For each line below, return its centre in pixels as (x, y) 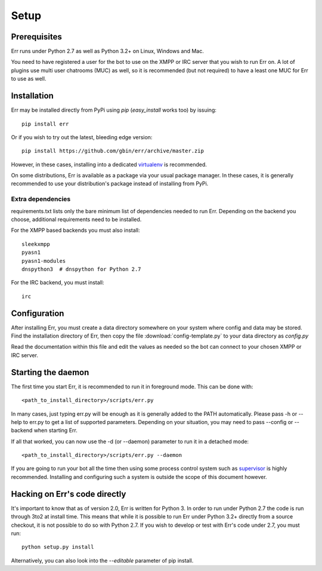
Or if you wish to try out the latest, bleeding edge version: (82, 137)
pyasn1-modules (44, 261)
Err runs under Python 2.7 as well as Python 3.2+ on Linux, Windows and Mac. (107, 51)
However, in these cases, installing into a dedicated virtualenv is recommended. (109, 164)
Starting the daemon (50, 372)
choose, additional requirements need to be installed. (76, 220)
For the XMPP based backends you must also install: (75, 231)
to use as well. (29, 79)
